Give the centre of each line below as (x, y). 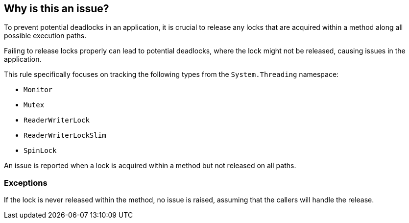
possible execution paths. (45, 36)
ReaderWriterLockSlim (65, 136)
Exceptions (26, 183)
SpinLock (40, 151)
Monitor (38, 90)
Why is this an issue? (57, 9)
